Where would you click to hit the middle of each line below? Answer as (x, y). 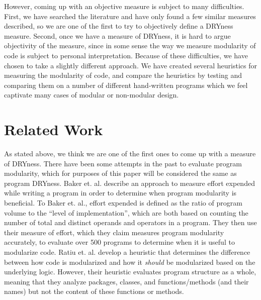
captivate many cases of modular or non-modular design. (92, 95)
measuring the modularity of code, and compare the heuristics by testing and (123, 75)
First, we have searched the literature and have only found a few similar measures (130, 16)
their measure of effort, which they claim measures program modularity (114, 232)
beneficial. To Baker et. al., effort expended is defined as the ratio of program (123, 203)
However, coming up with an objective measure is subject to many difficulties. (124, 6)
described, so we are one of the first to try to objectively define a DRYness (119, 26)
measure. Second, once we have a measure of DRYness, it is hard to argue (117, 35)
